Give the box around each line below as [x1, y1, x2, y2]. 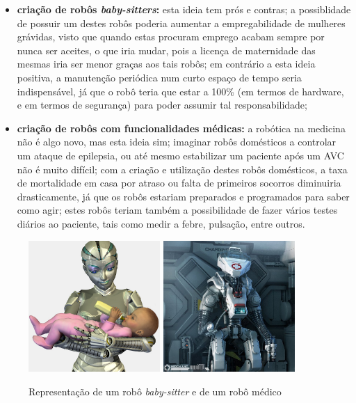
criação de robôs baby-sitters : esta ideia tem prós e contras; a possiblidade [17, 2, 351, 16]
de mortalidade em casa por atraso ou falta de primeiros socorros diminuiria [17, 175, 341, 190]
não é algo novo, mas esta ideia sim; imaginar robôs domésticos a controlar [17, 134, 337, 149]
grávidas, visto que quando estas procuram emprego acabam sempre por [17, 29, 325, 44]
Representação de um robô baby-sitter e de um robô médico [29, 384, 282, 399]
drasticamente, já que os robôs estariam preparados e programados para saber [17, 189, 350, 203]
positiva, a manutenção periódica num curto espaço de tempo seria [17, 70, 302, 84]
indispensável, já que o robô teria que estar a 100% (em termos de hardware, [17, 84, 344, 98]
